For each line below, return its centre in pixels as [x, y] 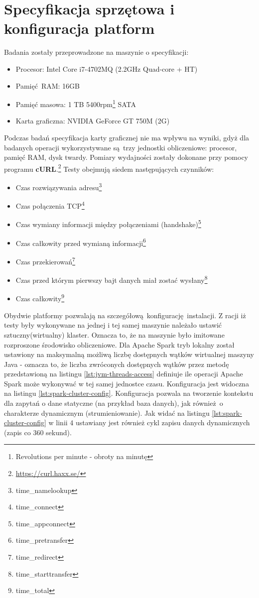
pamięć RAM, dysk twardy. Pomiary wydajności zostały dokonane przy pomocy [126, 157]
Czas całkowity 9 [40, 298]
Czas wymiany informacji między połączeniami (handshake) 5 [108, 224]
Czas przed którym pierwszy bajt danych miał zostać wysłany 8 [112, 279]
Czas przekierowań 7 [45, 260]
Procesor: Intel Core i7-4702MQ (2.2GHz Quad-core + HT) [107, 68]
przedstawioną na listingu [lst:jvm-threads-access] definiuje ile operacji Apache [124, 374]
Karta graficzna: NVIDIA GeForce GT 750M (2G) [93, 121]
